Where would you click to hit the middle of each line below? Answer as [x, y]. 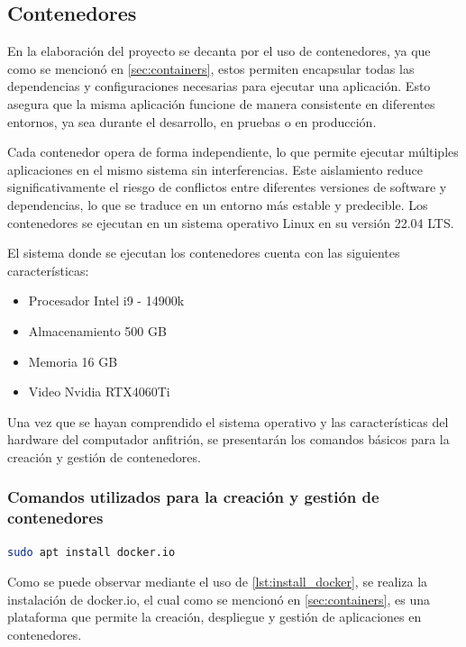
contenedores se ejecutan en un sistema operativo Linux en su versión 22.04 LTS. [231, 222]
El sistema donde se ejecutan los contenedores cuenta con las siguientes [204, 253]
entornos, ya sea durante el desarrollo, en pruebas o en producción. [192, 121]
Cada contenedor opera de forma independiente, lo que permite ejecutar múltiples [233, 152]
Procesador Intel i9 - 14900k [106, 301]
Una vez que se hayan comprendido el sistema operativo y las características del [228, 421]
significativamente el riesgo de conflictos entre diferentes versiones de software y [227, 187]
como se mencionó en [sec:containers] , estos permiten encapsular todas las [211, 68]
